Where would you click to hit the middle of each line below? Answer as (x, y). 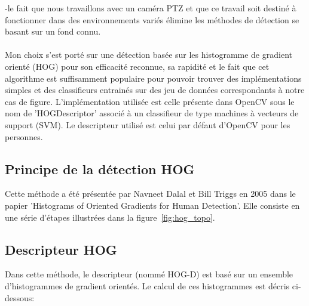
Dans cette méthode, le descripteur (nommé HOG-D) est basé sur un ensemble (149, 274)
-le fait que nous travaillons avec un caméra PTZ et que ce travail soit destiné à (151, 8)
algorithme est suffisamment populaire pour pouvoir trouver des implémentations (153, 78)
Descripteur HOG (61, 249)
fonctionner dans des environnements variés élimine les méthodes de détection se (152, 19)
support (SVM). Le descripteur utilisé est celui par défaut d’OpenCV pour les (148, 124)
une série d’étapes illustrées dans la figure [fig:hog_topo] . (110, 217)
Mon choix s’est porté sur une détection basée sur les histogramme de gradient (149, 55)
